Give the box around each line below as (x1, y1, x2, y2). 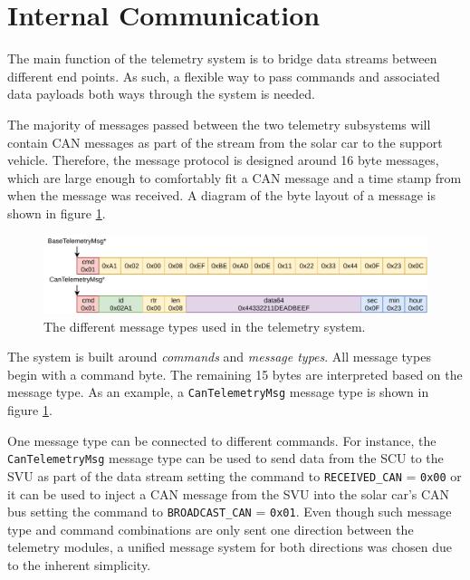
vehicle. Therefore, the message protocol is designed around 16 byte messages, (7, 150, 439, 169)
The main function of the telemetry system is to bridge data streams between (7, 49, 437, 68)
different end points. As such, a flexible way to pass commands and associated (7, 66, 440, 85)
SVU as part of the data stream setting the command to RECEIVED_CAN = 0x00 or (7, 466, 462, 485)
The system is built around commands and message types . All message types (7, 347, 431, 366)
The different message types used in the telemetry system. (43, 316, 366, 335)
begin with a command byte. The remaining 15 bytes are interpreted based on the (7, 364, 463, 383)
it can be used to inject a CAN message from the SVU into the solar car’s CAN (7, 484, 450, 503)
